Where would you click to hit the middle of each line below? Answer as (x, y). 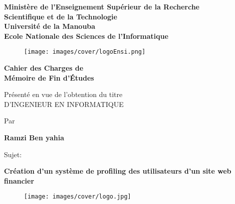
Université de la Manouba (50, 26)
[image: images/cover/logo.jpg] (78, 197)
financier (19, 180)
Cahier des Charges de (44, 68)
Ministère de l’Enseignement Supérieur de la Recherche (102, 6)
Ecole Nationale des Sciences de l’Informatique (86, 36)
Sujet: (13, 154)
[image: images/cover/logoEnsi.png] (85, 52)
